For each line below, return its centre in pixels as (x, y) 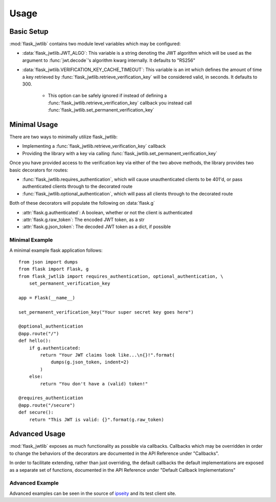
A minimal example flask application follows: (56, 250)
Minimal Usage (34, 125)
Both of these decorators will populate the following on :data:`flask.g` (82, 203)
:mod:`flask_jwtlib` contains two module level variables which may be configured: (95, 44)
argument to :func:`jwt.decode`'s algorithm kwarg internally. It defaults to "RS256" (109, 60)
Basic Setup (29, 31)
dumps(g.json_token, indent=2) (90, 362)
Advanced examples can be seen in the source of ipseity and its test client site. (93, 493)
